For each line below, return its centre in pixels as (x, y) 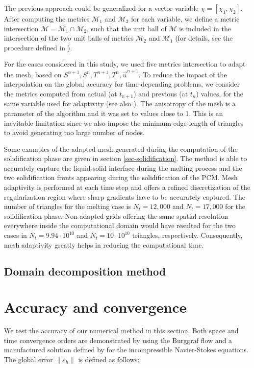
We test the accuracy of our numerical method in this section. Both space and (121, 331)
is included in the (205, 28)
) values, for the (220, 93)
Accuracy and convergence (95, 307)
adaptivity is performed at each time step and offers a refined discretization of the (127, 187)
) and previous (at (161, 93)
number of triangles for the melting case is (67, 206)
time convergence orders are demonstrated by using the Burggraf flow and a (118, 340)
